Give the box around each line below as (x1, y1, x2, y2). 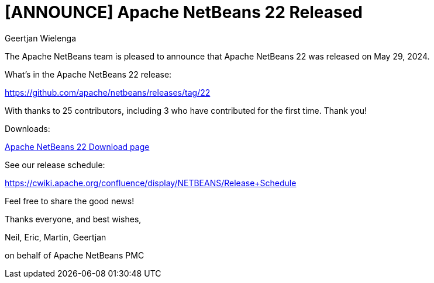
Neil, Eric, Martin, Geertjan (5, 232, 106, 242)
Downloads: (5, 123, 50, 134)
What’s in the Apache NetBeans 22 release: (5, 69, 172, 79)
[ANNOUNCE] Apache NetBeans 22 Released (5, 2, 363, 22)
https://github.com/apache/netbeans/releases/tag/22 (5, 87, 211, 97)
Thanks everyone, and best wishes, (5, 214, 142, 224)
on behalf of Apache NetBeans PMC (5, 250, 144, 260)
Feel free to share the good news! (5, 195, 135, 206)
